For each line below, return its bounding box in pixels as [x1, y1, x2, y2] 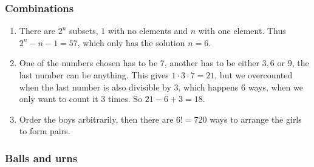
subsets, [69, 24, 98, 37]
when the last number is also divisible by [19, 80, 171, 93]
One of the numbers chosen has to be [19, 56, 158, 69]
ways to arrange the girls [210, 112, 302, 125]
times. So [108, 92, 143, 105]
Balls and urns [5, 150, 78, 165]
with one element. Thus [198, 24, 286, 37]
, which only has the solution [77, 36, 185, 49]
